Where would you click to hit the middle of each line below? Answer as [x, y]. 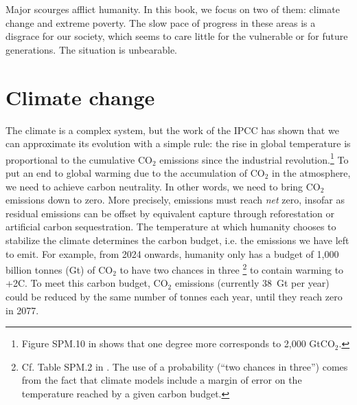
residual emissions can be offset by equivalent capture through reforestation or [170, 213]
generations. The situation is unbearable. [91, 49]
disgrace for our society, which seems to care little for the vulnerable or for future [177, 36]
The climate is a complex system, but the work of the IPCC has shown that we [172, 130]
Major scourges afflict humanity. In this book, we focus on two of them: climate [173, 9]
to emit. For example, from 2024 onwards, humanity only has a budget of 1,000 [172, 253]
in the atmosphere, [311, 172]
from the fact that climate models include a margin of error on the [162, 380]
